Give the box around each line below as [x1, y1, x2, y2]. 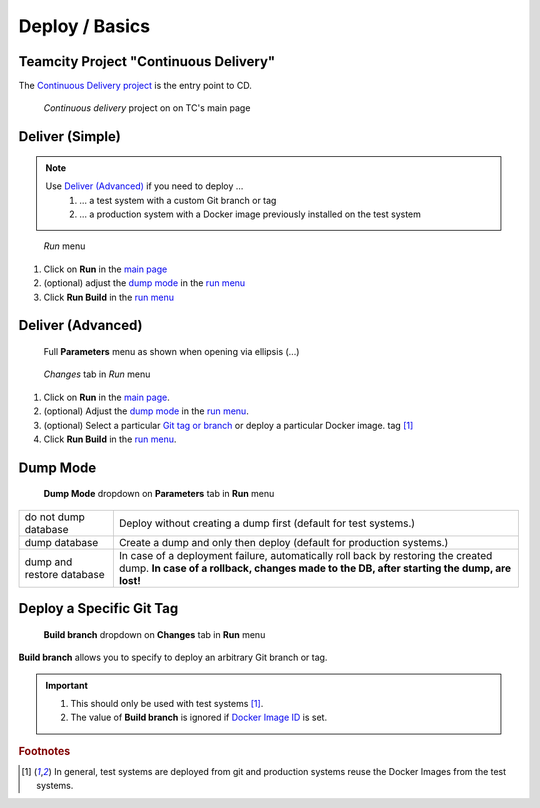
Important [45, 679, 89, 691]
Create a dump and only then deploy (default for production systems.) [118, 535, 449, 549]
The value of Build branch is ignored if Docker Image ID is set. [70, 711, 328, 724]
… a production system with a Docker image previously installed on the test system [79, 208, 422, 220]
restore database [24, 567, 105, 581]
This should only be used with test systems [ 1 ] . [70, 697, 264, 709]
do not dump [24, 510, 85, 524]
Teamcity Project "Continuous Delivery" [18, 53, 276, 70]
